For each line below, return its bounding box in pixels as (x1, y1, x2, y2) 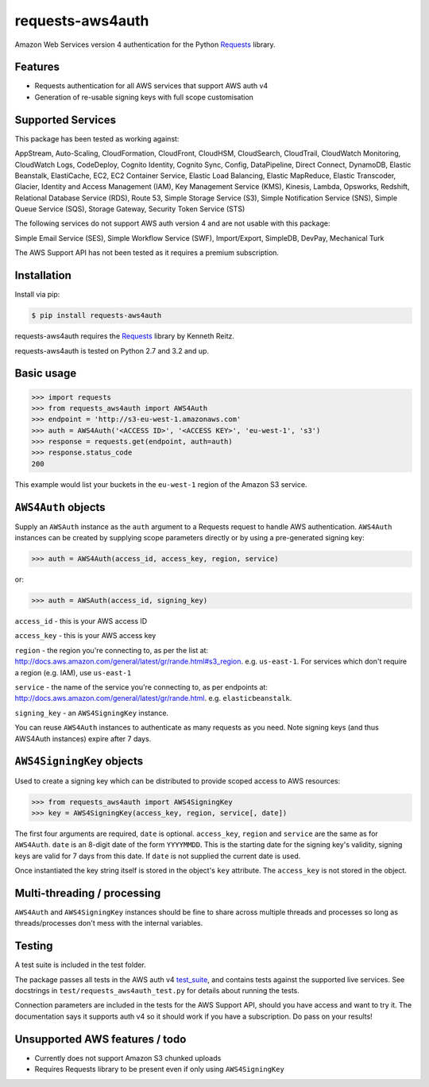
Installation (14, 269, 71, 282)
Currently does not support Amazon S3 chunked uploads (34, 1053, 222, 1062)
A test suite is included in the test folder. (14, 960, 146, 969)
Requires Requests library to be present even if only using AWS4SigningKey (34, 1065, 285, 1074)
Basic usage (14, 366, 77, 381)
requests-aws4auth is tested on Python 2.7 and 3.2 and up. (14, 346, 210, 355)
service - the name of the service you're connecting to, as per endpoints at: (14, 683, 268, 692)
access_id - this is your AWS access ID (14, 617, 148, 626)
